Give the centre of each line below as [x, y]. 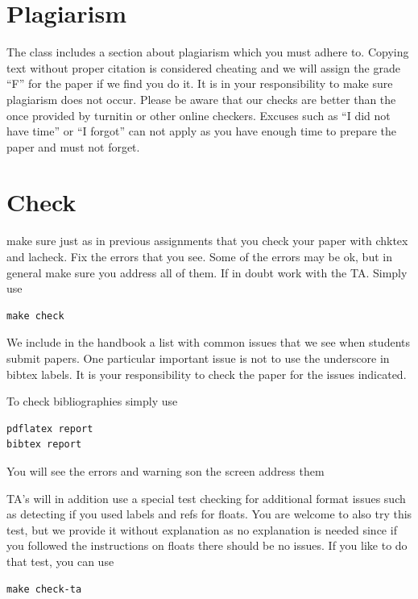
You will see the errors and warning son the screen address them [166, 470]
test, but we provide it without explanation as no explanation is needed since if [202, 529]
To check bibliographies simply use [92, 401]
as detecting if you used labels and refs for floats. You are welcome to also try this [209, 514]
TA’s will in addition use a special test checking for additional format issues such [206, 498]
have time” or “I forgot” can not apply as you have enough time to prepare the [201, 131]
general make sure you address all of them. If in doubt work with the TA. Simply [207, 272]
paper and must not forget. [73, 146]
